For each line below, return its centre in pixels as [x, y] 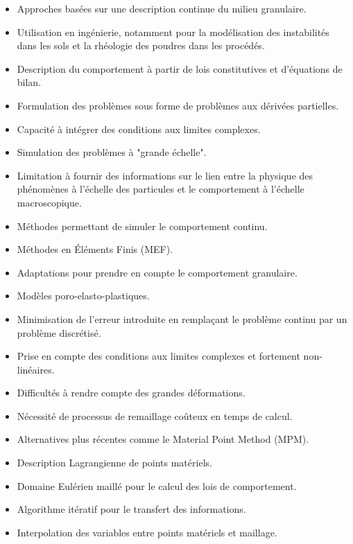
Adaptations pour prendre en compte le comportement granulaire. [157, 272]
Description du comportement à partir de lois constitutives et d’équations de [180, 68]
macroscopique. [49, 202]
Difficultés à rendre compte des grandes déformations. [131, 393]
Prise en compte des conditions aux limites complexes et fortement [158, 356]
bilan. [29, 82]
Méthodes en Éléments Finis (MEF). [95, 249]
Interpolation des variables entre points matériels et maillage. [147, 532]
